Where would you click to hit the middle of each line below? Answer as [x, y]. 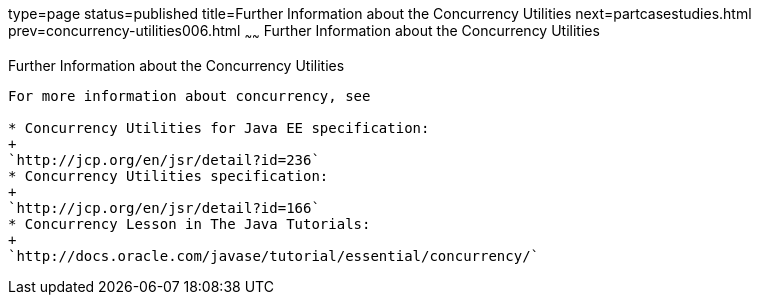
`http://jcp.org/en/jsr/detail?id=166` [164, 207]
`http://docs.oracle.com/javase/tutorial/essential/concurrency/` [274, 255]
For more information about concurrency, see [189, 95]
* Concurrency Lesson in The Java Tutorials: [189, 223]
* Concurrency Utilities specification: [168, 175]
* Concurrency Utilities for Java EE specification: [219, 127]
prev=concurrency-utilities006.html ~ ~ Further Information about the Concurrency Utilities [304, 32]
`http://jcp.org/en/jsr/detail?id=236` [164, 159]
